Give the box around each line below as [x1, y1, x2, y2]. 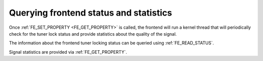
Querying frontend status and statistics [9, 7, 172, 18]
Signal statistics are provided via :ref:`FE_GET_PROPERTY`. [9, 49, 128, 55]
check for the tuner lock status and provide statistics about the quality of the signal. [9, 31, 177, 37]
